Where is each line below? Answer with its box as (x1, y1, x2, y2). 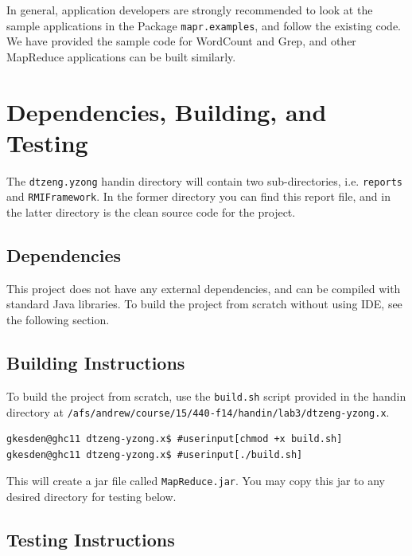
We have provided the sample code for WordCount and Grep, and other (6, 33, 356, 49)
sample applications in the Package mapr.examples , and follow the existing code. (6, 17, 401, 33)
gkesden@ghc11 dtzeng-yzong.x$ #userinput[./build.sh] (6, 448, 303, 460)
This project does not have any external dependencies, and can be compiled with (6, 280, 401, 296)
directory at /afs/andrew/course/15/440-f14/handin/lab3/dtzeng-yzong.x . (6, 403, 390, 420)
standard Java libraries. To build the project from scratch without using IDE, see (6, 296, 402, 312)
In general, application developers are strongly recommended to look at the (6, 2, 373, 18)
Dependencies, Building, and (6, 95, 327, 127)
